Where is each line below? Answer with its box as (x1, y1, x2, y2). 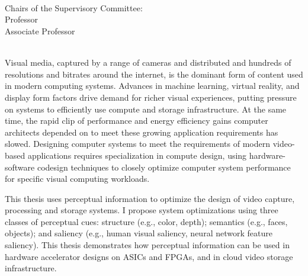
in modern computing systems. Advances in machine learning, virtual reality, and (5, 79, 300, 92)
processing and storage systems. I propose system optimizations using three (5, 204, 278, 216)
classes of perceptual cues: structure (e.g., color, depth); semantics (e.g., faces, (5, 215, 288, 227)
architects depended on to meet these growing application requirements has (5, 126, 278, 138)
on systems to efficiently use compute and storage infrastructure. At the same (5, 102, 287, 115)
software (5, 161, 35, 173)
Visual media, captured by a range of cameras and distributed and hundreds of (5, 56, 291, 69)
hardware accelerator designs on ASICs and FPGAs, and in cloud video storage (5, 250, 293, 262)
